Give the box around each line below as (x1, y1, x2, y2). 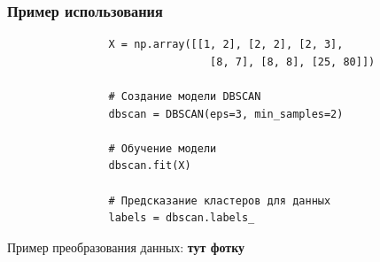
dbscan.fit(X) (108, 159, 191, 173)
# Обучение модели (108, 142, 217, 155)
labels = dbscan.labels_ (108, 212, 255, 225)
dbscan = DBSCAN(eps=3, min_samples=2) (108, 107, 344, 120)
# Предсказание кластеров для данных (108, 194, 331, 207)
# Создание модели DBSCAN (108, 90, 261, 103)
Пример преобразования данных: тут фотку (7, 237, 245, 256)
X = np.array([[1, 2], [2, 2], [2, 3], (108, 38, 344, 51)
